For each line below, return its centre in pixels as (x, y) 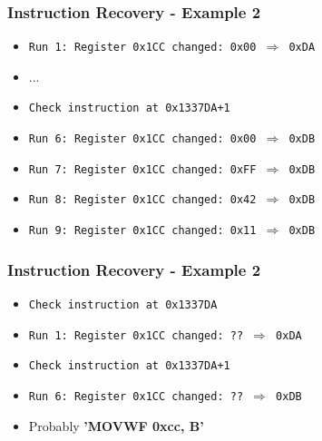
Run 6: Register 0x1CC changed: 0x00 (142, 139)
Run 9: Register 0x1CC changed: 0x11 (142, 231)
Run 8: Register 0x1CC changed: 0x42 (142, 200)
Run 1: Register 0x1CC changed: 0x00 (142, 48)
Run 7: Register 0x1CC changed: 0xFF (142, 169)
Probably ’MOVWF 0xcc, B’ (116, 425)
